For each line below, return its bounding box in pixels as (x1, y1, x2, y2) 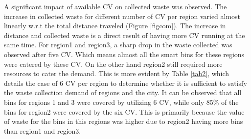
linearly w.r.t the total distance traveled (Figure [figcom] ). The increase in (4, 20, 226, 31)
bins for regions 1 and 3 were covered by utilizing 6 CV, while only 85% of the (4, 97, 239, 107)
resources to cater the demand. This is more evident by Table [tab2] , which (4, 68, 229, 79)
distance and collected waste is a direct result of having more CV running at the (4, 30, 245, 40)
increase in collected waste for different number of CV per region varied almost (4, 11, 241, 21)
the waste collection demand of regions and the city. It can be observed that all (4, 87, 242, 98)
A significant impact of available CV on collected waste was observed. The (4, 1, 227, 11)
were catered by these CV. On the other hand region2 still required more (4, 59, 223, 69)
